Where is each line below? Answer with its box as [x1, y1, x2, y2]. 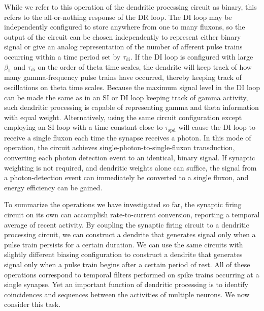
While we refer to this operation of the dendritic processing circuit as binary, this [4, 2, 257, 12]
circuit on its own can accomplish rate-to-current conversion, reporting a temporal [4, 209, 260, 219]
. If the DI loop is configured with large [130, 51, 253, 62]
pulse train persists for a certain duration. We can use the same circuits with [4, 239, 243, 249]
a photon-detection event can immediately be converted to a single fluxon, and [4, 172, 249, 183]
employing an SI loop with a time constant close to [4, 122, 163, 132]
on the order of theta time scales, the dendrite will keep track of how [38, 61, 252, 72]
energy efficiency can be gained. [4, 182, 103, 192]
